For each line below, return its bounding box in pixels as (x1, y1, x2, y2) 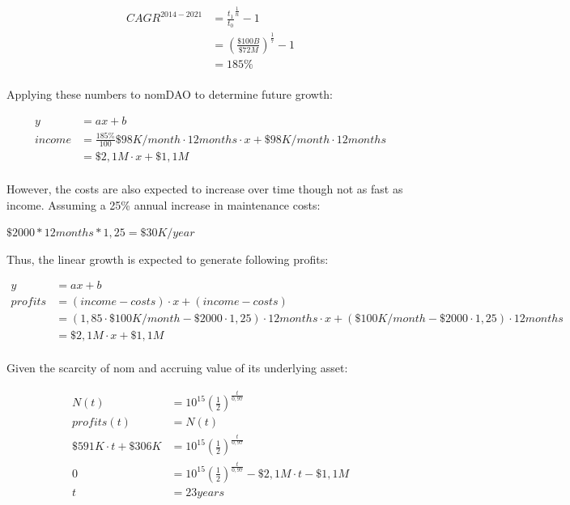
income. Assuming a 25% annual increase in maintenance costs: (6, 196, 321, 213)
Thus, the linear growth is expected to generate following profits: (6, 250, 329, 267)
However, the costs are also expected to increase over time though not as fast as (6, 180, 403, 197)
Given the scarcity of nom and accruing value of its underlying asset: (6, 359, 348, 376)
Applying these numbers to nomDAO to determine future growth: (6, 86, 334, 103)
